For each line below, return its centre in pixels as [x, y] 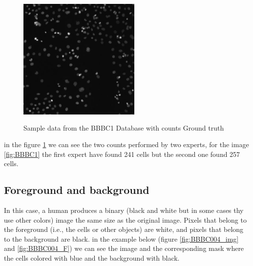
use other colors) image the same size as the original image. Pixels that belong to [125, 219]
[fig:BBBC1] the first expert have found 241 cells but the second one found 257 [122, 154]
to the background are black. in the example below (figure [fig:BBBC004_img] [121, 238]
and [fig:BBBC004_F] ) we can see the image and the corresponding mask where [124, 248]
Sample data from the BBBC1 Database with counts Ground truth [124, 128]
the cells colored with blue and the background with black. [92, 257]
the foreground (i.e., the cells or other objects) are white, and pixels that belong [124, 229]
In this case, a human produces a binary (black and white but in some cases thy [124, 210]
